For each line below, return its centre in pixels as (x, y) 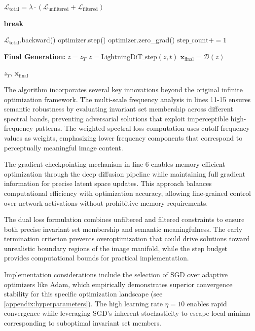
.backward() (37, 40)
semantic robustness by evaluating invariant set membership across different (119, 109)
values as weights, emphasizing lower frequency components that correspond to (123, 137)
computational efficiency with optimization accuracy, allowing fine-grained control (127, 193)
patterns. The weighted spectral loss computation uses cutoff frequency (143, 128)
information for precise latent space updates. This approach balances (108, 183)
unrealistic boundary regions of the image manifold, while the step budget (116, 248)
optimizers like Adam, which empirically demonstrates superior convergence (118, 284)
